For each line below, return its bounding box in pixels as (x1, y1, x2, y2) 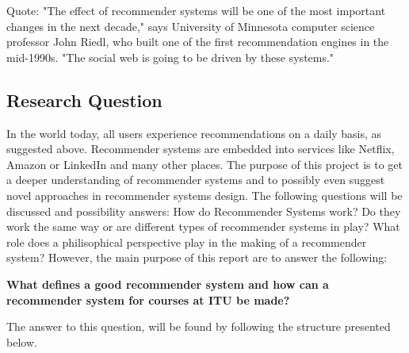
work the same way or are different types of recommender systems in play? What (6, 218, 400, 235)
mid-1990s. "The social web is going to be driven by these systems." (6, 48, 334, 65)
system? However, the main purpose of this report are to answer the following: (6, 249, 388, 266)
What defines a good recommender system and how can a (6, 275, 329, 292)
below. (6, 333, 37, 350)
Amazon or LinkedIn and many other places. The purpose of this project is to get (6, 155, 403, 172)
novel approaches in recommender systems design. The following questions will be (6, 186, 403, 203)
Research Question (6, 87, 162, 112)
